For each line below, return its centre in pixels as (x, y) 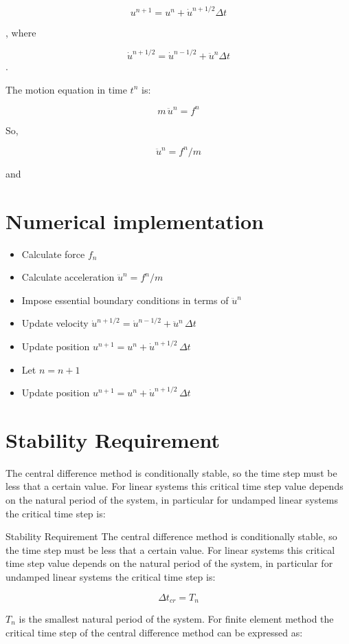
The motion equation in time (66, 89)
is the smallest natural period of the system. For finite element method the (176, 619)
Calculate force (53, 254)
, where (21, 32)
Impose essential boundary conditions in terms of (125, 300)
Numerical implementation (135, 221)
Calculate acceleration (68, 277)
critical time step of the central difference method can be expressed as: (154, 632)
